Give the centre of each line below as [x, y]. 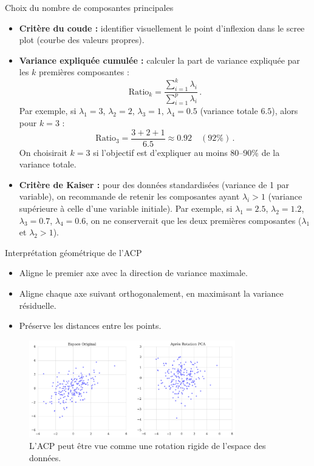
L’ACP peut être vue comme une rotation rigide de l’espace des [148, 446]
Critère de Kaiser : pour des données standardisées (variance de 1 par [154, 184]
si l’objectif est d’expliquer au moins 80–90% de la [186, 152]
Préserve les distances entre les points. [90, 326]
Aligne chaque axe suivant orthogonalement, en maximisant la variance [151, 293]
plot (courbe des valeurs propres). [82, 40]
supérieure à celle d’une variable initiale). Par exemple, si [126, 208]
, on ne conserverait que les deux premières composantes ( [194, 220]
